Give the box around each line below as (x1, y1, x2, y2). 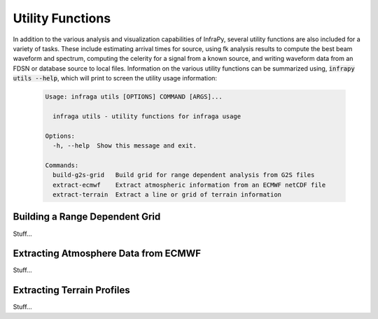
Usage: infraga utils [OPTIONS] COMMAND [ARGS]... (45, 93, 223, 101)
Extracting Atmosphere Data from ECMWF (13, 248, 202, 260)
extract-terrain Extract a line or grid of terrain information (52, 191, 282, 199)
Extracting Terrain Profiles (13, 284, 130, 297)
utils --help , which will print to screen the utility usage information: (13, 74, 217, 83)
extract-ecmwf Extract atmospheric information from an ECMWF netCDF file (52, 180, 326, 189)
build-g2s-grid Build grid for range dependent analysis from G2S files (52, 171, 315, 179)
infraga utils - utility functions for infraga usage (52, 112, 241, 120)
